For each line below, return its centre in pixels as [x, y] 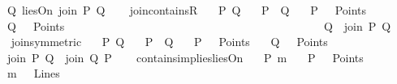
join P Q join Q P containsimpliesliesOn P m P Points [185, 57]
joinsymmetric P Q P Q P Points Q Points [169, 42]
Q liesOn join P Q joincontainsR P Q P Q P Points [187, 10]
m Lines [33, 73]
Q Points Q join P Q [199, 25]
